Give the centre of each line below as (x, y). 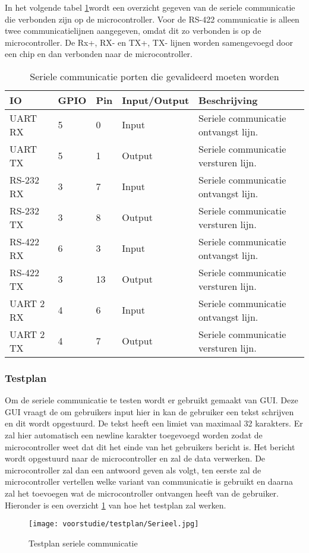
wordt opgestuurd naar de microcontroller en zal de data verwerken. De (135, 458)
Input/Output (156, 100)
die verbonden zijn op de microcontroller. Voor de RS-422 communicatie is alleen (152, 19)
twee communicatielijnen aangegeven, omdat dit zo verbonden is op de (133, 31)
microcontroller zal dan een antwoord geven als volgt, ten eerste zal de (133, 470)
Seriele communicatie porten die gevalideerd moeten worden (154, 76)
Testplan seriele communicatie (83, 543)
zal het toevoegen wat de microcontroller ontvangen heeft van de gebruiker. (142, 493)
